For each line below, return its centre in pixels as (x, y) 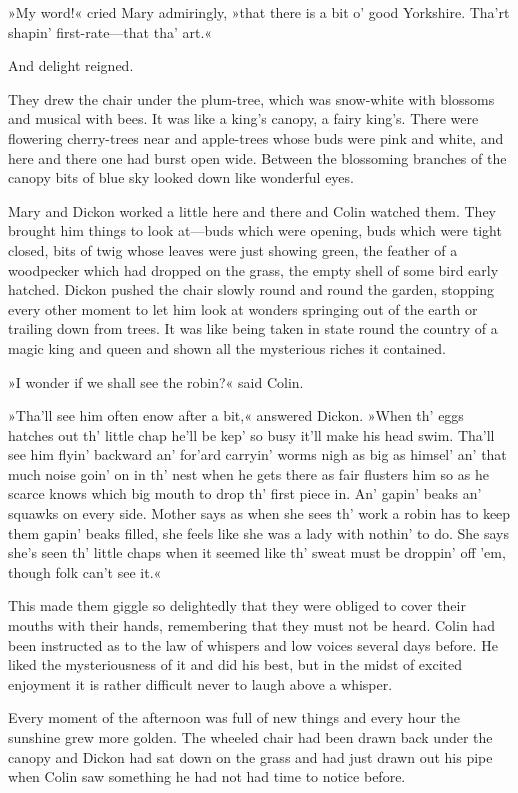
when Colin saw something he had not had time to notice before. (207, 776)
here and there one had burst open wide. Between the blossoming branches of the (257, 157)
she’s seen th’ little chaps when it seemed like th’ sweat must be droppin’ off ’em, (257, 552)
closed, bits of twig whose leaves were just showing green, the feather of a (233, 249)
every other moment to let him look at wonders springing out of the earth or (243, 308)
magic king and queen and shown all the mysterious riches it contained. (227, 347)
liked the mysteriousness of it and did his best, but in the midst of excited (235, 664)
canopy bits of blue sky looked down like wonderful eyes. (181, 177)
